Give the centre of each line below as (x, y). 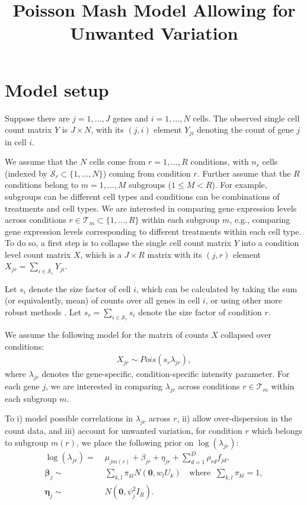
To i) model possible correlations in (69, 418)
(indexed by (26, 173)
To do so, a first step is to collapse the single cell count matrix (118, 243)
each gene (22, 386)
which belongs (277, 431)
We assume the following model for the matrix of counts (107, 335)
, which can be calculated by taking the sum (217, 288)
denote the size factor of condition (200, 311)
